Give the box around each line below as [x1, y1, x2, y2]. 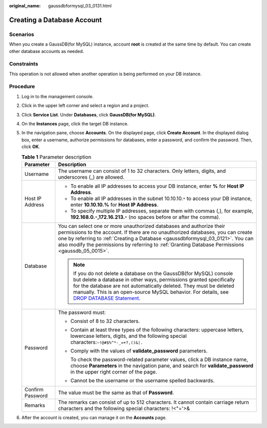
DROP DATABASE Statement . [73, 295, 141, 302]
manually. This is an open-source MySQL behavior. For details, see [73, 288, 229, 295]
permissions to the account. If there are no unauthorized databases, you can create [58, 228, 253, 235]
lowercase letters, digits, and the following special [70, 332, 187, 339]
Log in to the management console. [21, 93, 94, 99]
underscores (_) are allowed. [58, 173, 125, 180]
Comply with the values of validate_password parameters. [70, 347, 208, 354]
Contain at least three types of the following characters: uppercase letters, [70, 326, 244, 333]
